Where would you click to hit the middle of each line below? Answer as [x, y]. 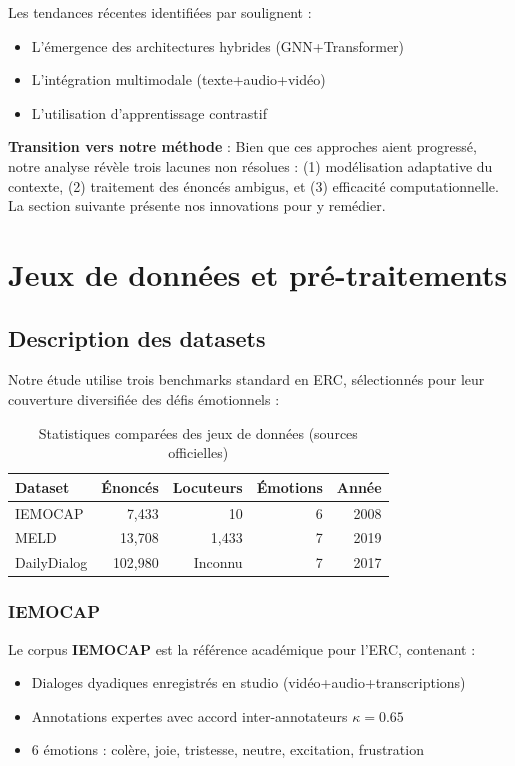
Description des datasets [137, 337]
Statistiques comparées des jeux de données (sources [198, 432]
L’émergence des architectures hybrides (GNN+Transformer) [218, 45]
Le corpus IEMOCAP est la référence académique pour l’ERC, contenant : [242, 648]
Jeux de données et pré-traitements [258, 273]
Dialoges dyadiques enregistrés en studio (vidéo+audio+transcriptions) [248, 682]
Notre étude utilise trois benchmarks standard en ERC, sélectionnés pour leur [246, 379]
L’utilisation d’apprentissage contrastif [149, 112]
